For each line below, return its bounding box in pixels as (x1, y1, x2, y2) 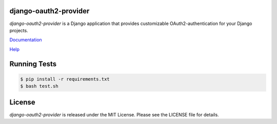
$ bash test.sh (20, 83, 58, 89)
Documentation (9, 37, 42, 43)
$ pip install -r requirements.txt (20, 76, 110, 82)
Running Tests (9, 59, 56, 68)
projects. (9, 27, 28, 33)
